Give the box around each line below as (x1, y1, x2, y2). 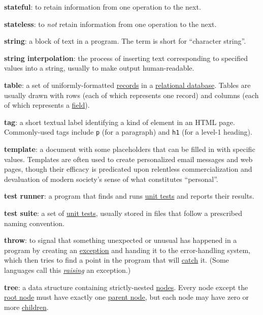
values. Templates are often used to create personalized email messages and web (4, 153, 253, 164)
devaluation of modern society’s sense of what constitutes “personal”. (4, 173, 218, 184)
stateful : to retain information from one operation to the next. (4, 2, 201, 12)
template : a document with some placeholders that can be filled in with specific (4, 144, 255, 154)
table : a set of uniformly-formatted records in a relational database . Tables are (4, 79, 251, 90)
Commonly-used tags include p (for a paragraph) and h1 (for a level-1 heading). (4, 127, 252, 137)
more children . (4, 301, 49, 312)
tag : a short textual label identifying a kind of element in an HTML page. (4, 116, 235, 127)
